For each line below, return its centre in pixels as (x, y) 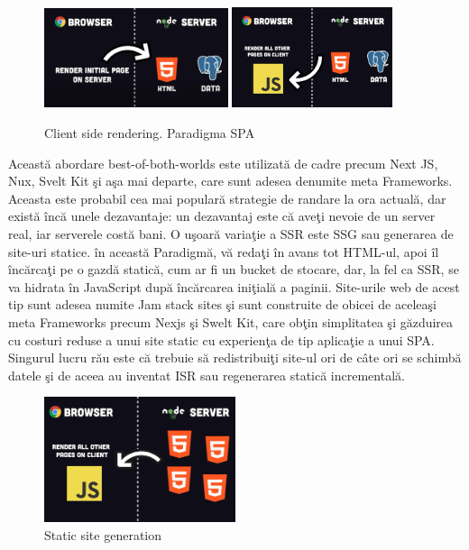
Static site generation (103, 534)
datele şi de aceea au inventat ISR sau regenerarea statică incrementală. (207, 375)
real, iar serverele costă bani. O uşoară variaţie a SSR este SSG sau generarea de (231, 234)
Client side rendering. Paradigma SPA (150, 133)
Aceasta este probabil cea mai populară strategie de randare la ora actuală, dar (227, 198)
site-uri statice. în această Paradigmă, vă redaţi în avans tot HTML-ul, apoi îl (224, 251)
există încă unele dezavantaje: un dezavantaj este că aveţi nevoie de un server (222, 216)
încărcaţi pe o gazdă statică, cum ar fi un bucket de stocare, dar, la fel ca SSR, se (234, 269)
